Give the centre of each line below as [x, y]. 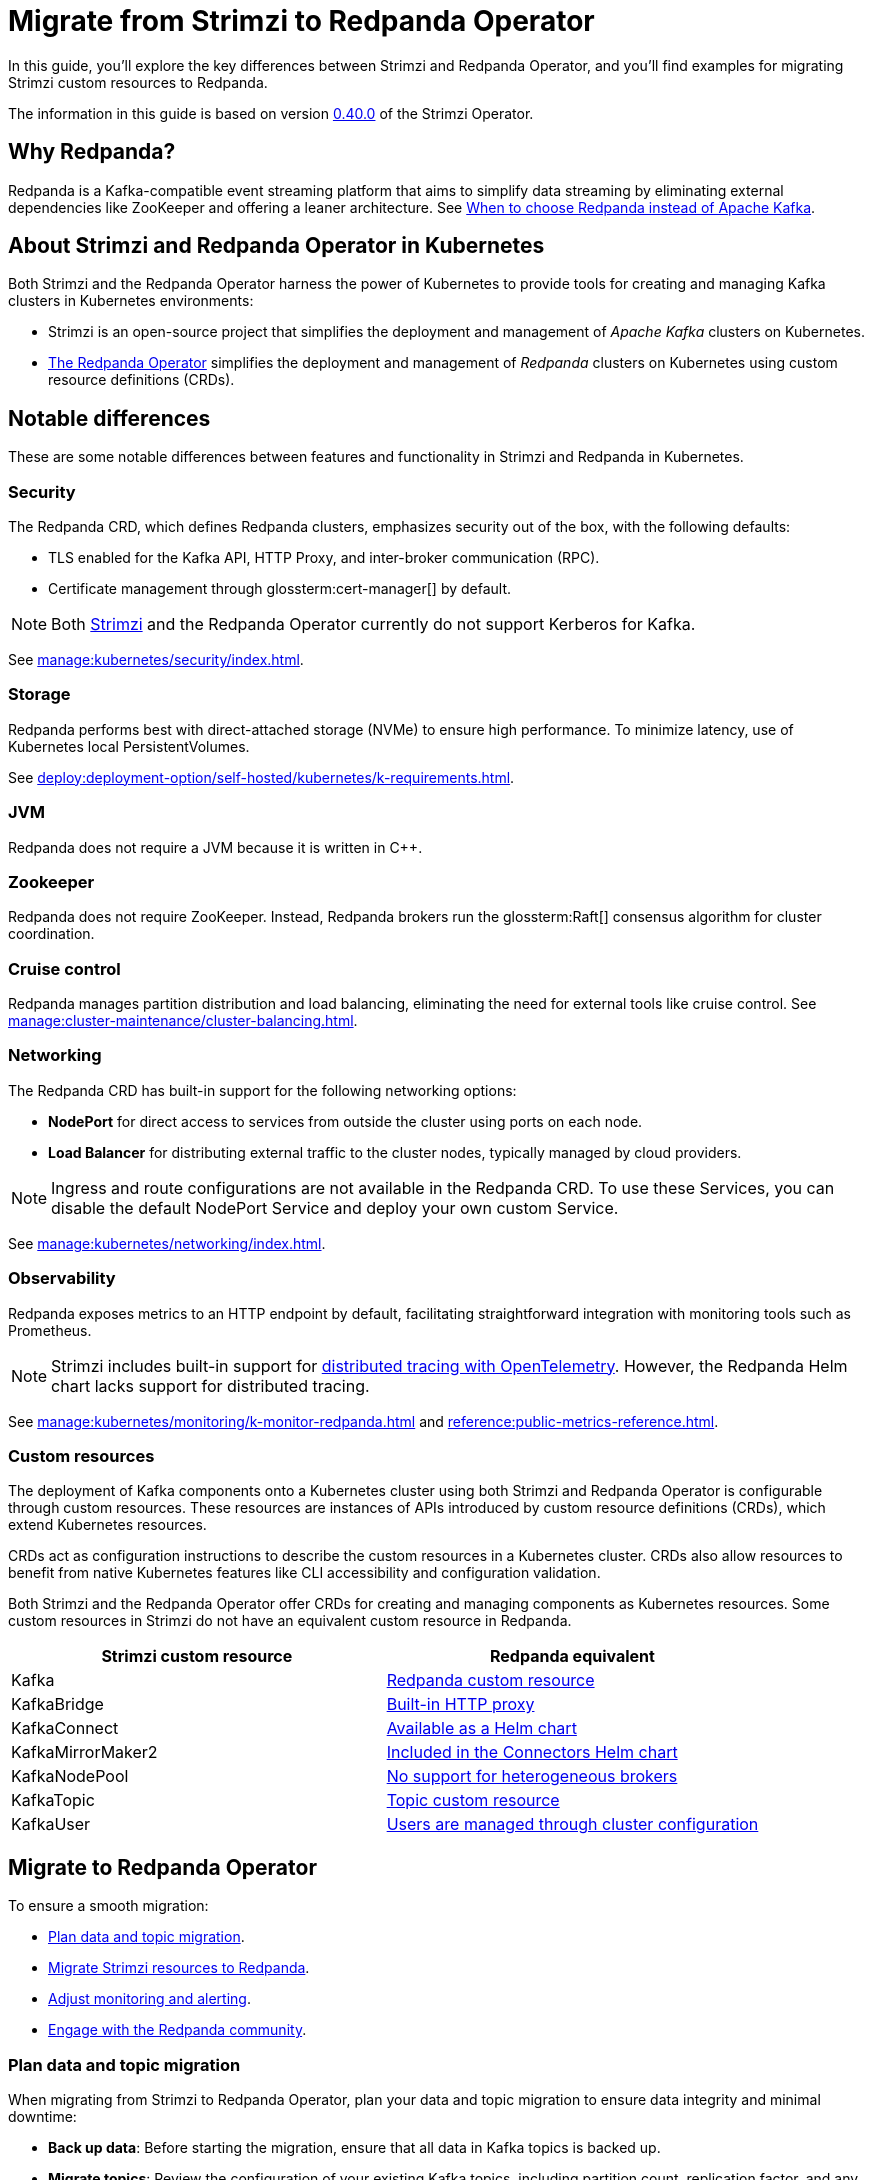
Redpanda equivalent [572, 1656]
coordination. [51, 934]
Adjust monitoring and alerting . [149, 1999]
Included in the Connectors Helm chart [532, 1752]
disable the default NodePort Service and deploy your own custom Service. [335, 1207]
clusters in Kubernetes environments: [131, 301]
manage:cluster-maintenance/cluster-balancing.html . [183, 1021]
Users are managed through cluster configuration [572, 1824]
